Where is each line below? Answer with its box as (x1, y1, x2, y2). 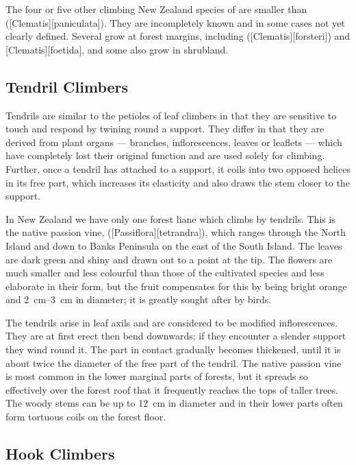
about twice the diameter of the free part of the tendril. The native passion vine (5, 355, 342, 370)
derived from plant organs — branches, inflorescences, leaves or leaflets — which (5, 134, 342, 149)
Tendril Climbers (5, 75, 129, 97)
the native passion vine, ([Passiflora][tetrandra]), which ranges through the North (5, 225, 346, 239)
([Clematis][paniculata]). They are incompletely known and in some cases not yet (5, 15, 345, 29)
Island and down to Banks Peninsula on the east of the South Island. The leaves (5, 238, 342, 252)
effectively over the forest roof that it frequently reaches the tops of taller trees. (5, 382, 338, 396)
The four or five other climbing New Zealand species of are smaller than (5, 2, 307, 16)
